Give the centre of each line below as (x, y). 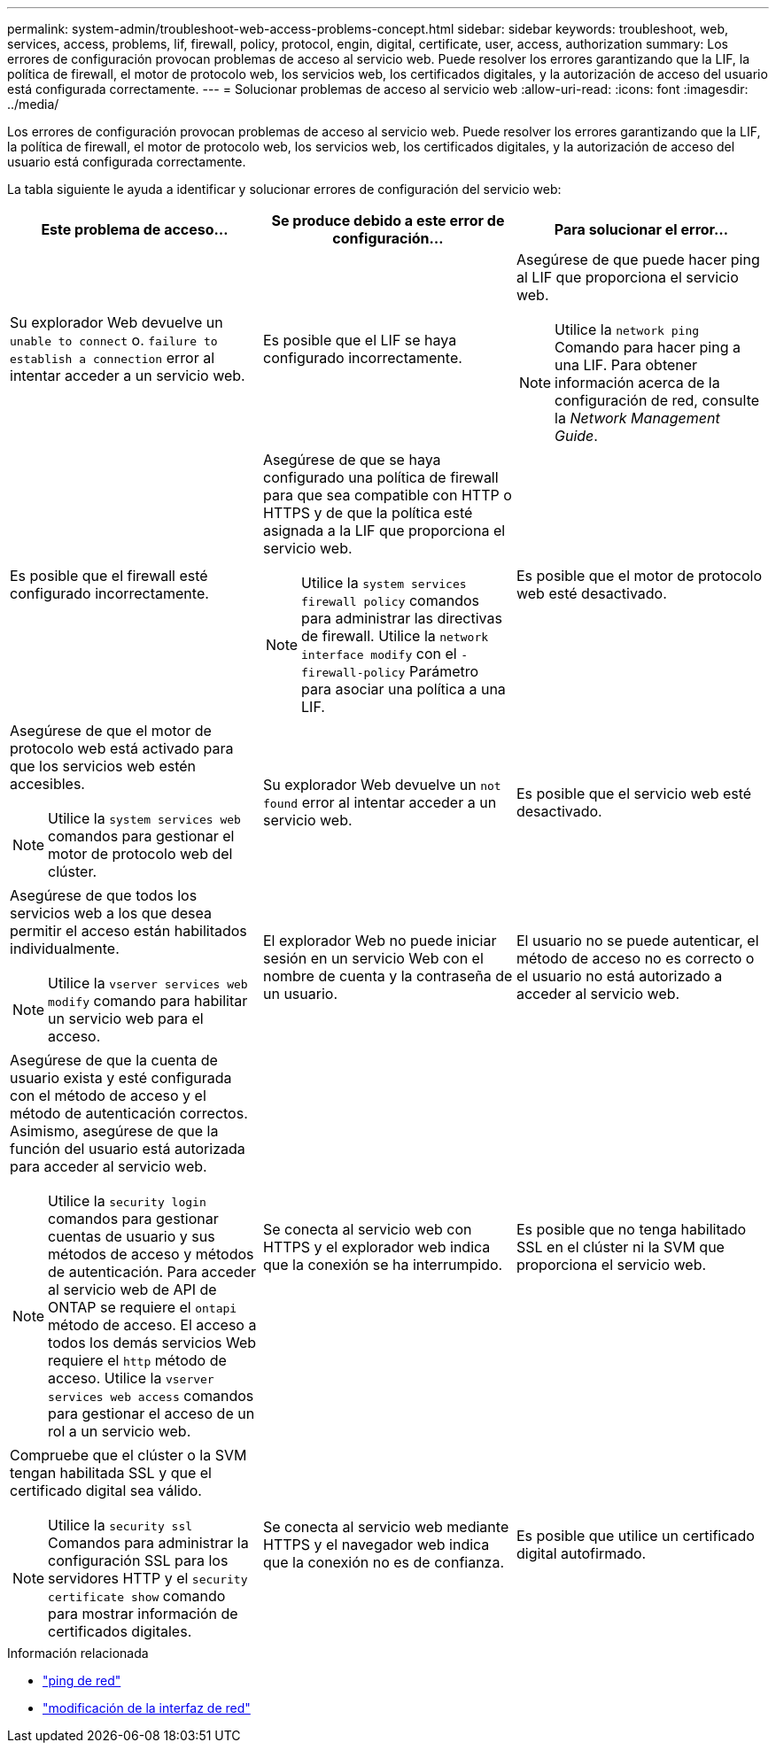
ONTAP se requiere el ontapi (143, 1307)
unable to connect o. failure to (114, 340)
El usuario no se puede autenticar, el (637, 941)
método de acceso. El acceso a (152, 1325)
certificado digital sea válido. (106, 1491)
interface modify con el (379, 654)
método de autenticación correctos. (129, 1113)
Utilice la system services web (144, 818)
